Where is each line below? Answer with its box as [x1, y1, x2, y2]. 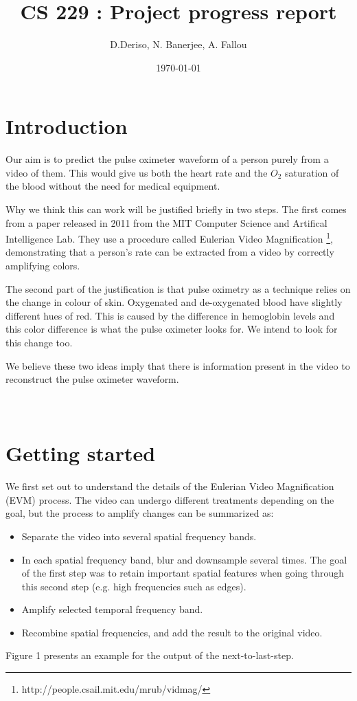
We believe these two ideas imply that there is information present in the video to [5, 358, 350, 372]
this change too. [5, 335, 73, 350]
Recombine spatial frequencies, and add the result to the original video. [21, 625, 323, 639]
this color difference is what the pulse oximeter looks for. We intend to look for [5, 322, 338, 336]
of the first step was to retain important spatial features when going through [21, 566, 345, 580]
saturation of [285, 165, 339, 179]
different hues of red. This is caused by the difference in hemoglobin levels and [5, 308, 335, 322]
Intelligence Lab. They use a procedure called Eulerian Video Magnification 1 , [5, 230, 334, 245]
